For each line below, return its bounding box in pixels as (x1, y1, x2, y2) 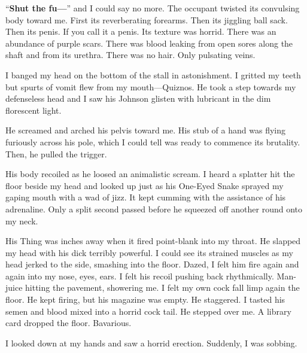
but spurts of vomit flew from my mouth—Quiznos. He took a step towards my (5, 80, 296, 93)
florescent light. (5, 104, 62, 116)
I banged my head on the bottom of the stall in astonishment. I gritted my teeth (5, 68, 301, 81)
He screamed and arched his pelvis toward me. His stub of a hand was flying (5, 124, 285, 136)
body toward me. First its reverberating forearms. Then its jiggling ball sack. (5, 13, 288, 26)
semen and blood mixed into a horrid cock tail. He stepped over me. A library (5, 305, 291, 317)
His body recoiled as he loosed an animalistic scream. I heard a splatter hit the (5, 168, 295, 180)
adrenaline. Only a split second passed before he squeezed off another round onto (5, 202, 302, 215)
